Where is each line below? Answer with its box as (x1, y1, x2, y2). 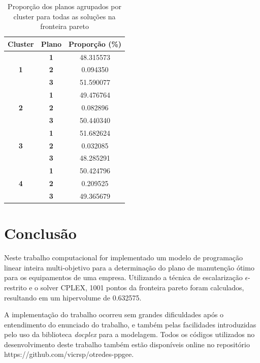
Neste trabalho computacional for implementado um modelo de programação (4, 252, 243, 263)
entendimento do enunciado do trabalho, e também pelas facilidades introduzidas (4, 319, 256, 329)
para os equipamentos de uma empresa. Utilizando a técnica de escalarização (4, 272, 243, 283)
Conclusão (4, 223, 77, 244)
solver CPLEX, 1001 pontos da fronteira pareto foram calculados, (40, 282, 244, 292)
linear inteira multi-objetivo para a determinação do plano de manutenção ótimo (4, 262, 254, 273)
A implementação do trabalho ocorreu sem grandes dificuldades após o (4, 309, 224, 320)
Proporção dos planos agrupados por (8, 1, 121, 11)
